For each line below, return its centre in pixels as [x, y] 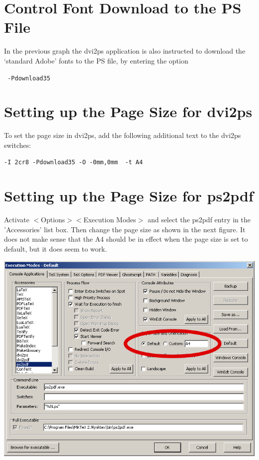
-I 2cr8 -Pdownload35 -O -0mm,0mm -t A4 [74, 163]
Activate [17, 220]
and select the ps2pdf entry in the [199, 220]
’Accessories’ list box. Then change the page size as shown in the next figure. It [125, 229]
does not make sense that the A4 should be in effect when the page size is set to [126, 239]
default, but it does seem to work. [56, 249]
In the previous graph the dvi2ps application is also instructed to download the [125, 51]
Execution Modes [110, 220]
